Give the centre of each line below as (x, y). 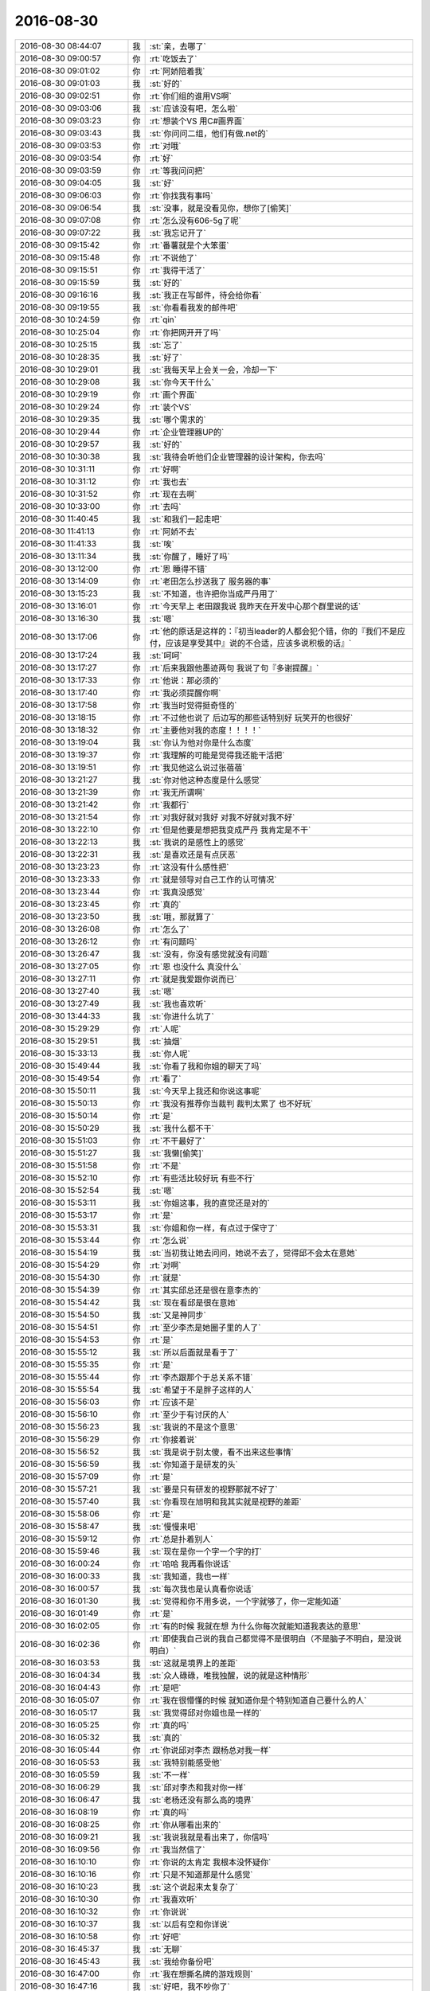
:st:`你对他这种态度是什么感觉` (205, 780)
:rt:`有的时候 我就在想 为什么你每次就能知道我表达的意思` (255, 1626)
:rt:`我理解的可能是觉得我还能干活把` (217, 755)
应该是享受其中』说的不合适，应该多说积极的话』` (258, 643)
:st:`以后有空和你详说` (190, 1924)
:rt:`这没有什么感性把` (189, 866)
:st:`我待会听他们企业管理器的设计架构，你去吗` (237, 456)
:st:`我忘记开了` (178, 233)
